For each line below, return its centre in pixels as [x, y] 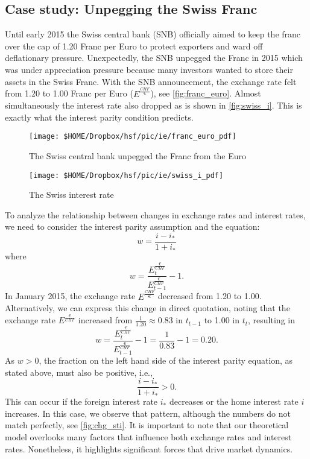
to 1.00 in [222, 320]
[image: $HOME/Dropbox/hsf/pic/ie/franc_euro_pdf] [133, 137]
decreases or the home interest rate [234, 401]
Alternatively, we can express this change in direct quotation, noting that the [147, 308]
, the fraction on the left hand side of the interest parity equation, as [166, 360]
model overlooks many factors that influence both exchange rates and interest [148, 437]
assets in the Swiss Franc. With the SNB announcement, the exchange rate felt [151, 81]
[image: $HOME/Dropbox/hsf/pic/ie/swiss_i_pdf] [126, 175]
